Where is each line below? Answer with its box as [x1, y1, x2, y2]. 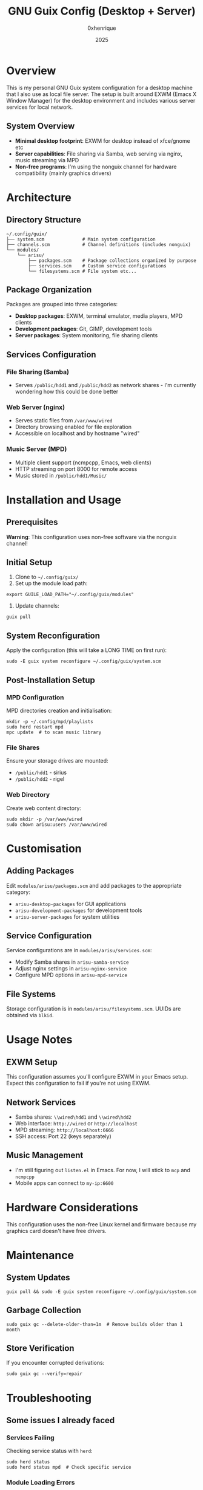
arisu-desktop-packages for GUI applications [15, 900, 126, 907]
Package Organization [6, 284, 92, 295]
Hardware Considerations [6, 1200, 138, 1214]
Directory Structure [6, 215, 82, 225]
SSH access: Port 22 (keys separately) [15, 1132, 112, 1140]
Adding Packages [6, 866, 75, 876]
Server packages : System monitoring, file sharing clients [15, 332, 158, 339]
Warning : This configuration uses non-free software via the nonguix [6, 533, 177, 540]
